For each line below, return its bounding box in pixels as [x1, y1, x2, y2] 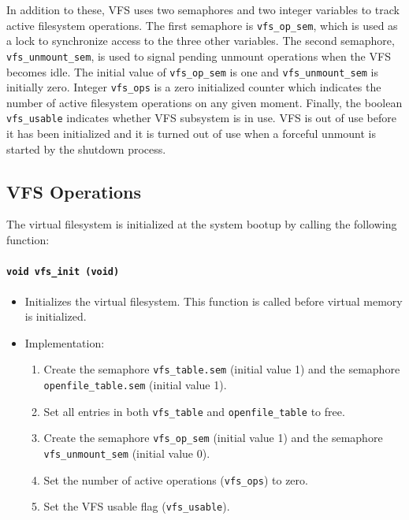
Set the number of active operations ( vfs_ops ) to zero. [43, 471, 308, 488]
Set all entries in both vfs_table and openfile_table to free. [43, 403, 345, 419]
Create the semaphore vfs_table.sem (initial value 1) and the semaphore [43, 361, 400, 377]
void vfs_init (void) [6, 266, 120, 278]
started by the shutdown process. [6, 140, 166, 157]
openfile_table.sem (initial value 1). [43, 376, 227, 392]
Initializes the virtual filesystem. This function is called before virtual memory [24, 292, 403, 309]
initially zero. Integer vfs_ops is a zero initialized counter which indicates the [6, 79, 381, 95]
